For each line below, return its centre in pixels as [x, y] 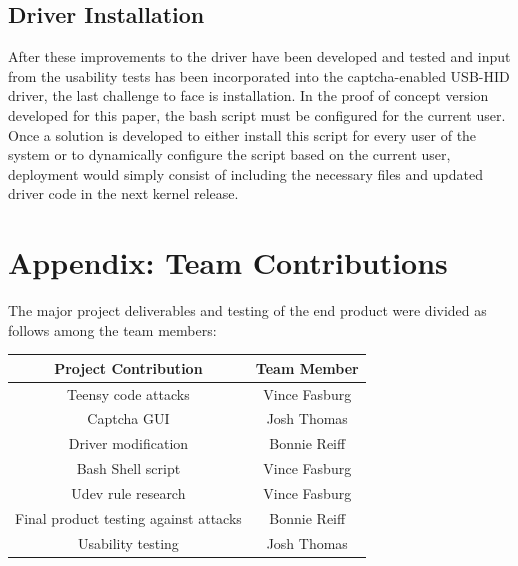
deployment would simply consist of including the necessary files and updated [245, 173]
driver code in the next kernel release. [123, 193]
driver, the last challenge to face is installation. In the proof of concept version [248, 95]
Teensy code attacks [128, 393]
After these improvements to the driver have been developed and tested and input [259, 56]
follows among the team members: [112, 329]
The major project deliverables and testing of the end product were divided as [247, 310]
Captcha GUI [128, 418]
